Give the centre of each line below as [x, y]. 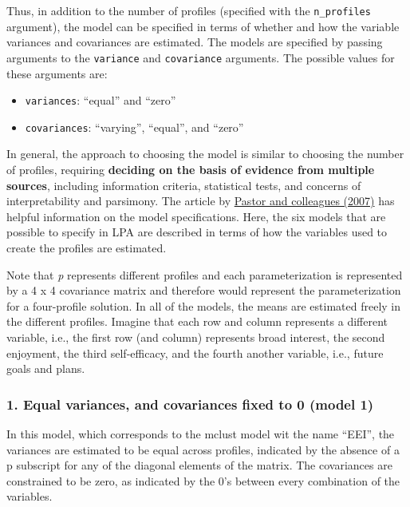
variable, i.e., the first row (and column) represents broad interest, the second [196, 337]
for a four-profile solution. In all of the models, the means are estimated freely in [204, 305]
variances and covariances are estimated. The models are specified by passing [195, 42]
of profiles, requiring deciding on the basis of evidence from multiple [191, 169]
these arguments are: [57, 73]
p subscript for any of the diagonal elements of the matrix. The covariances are [199, 465]
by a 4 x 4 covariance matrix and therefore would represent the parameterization [204, 290]
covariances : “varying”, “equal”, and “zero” [134, 127]
